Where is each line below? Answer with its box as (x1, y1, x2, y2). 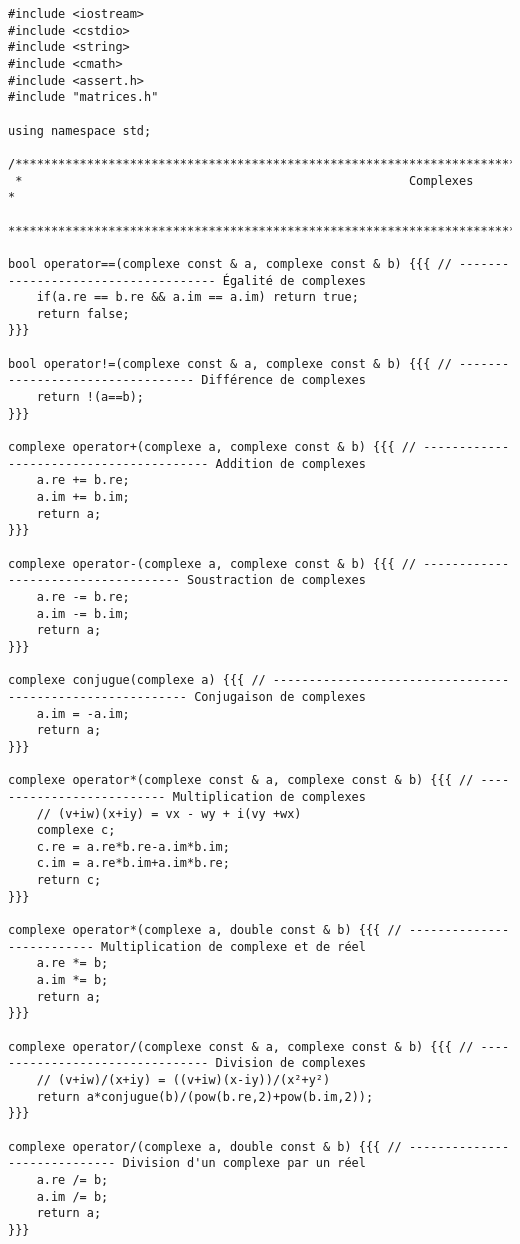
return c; (36, 873, 102, 888)
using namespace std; (8, 123, 152, 138)
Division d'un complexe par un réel (122, 1156, 366, 1171)
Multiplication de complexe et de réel (101, 939, 366, 954)
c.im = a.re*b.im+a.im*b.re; (36, 856, 230, 871)
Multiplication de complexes (172, 789, 366, 804)
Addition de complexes (215, 456, 366, 471)
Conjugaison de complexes (194, 689, 366, 704)
